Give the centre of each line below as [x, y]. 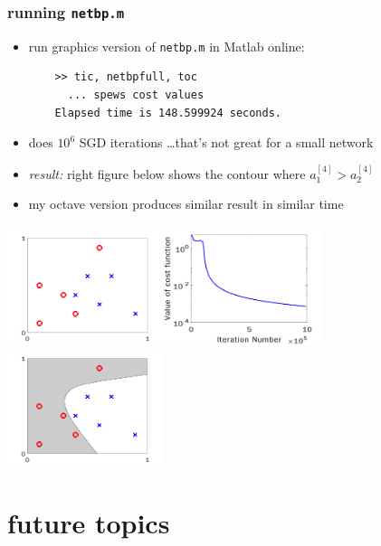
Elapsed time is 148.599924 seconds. [168, 113]
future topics [89, 523]
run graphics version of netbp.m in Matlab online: [167, 46]
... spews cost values [136, 95]
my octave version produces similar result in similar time [186, 204]
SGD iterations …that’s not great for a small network [226, 142]
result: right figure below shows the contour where [167, 173]
